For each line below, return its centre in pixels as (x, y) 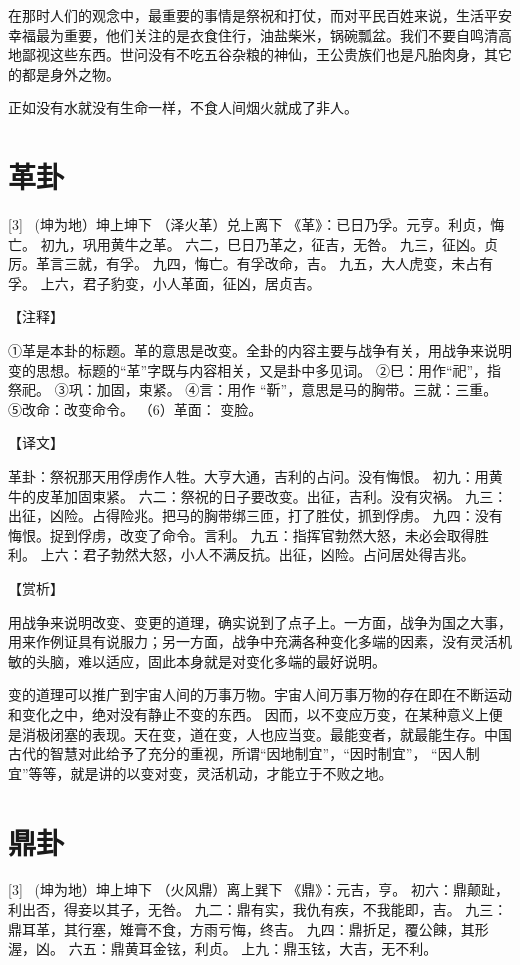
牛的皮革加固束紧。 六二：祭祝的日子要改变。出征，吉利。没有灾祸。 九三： (258, 495)
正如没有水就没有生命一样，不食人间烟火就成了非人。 (183, 107)
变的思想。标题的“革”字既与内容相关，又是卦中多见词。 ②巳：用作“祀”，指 (255, 369)
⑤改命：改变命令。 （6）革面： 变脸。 (135, 408)
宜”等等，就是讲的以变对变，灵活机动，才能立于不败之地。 (200, 772)
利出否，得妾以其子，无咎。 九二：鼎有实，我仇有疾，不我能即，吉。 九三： (258, 909)
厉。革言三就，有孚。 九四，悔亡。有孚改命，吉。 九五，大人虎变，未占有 (251, 263)
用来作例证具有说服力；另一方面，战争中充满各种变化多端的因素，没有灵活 (253, 641)
